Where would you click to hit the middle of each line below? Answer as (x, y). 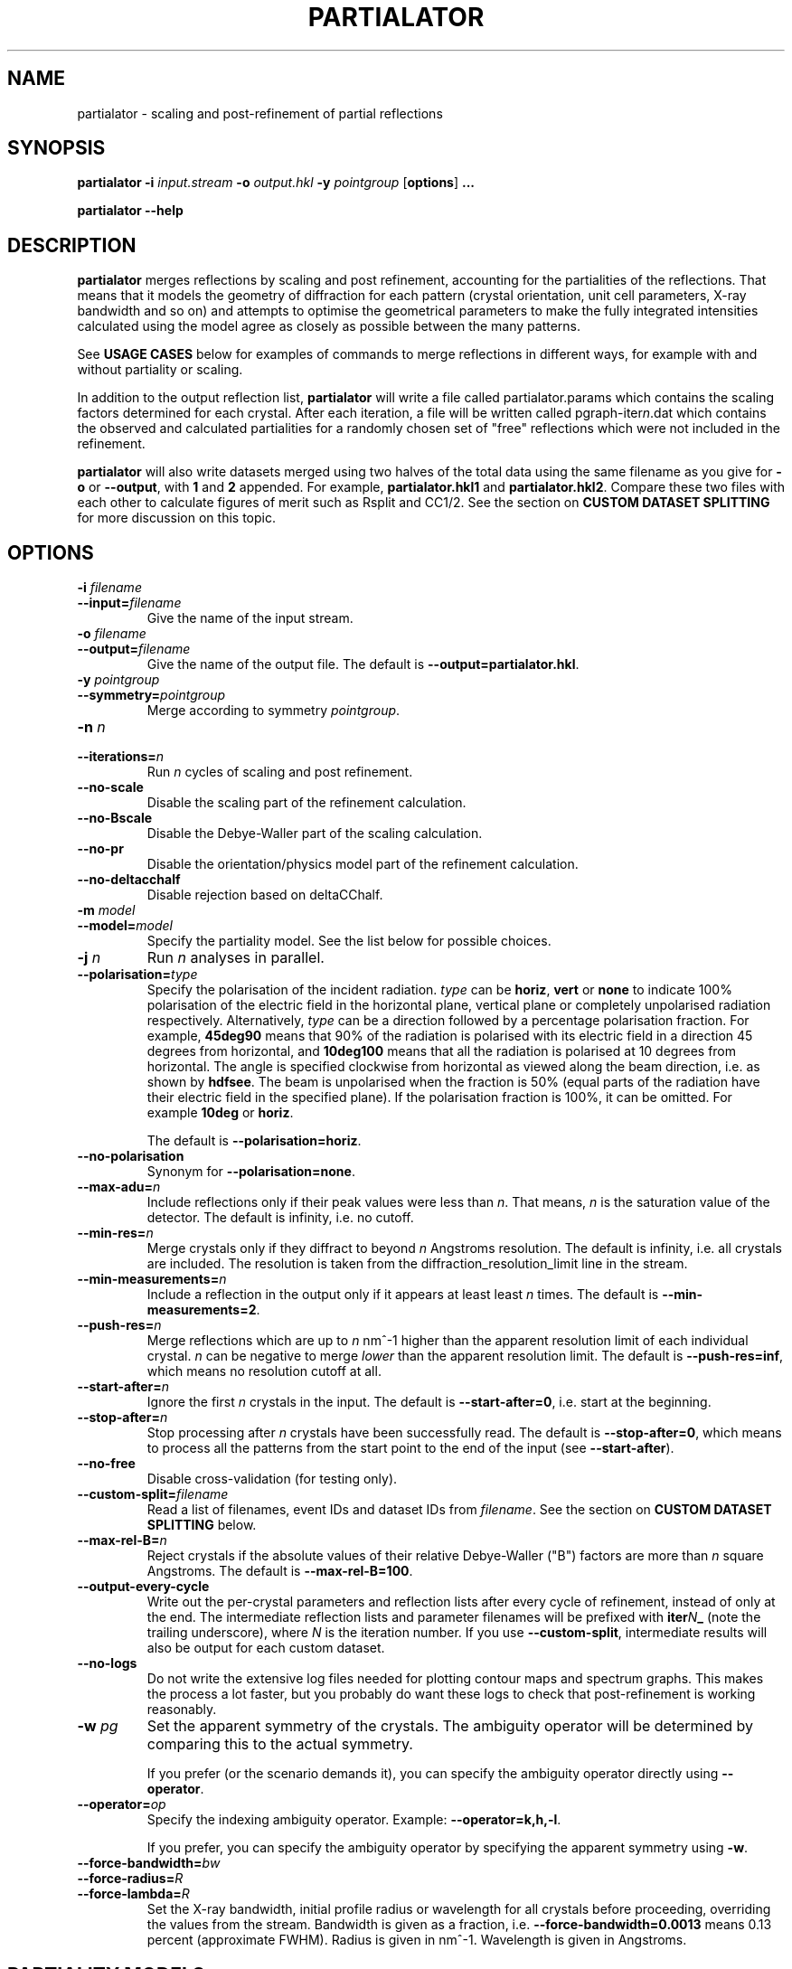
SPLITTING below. (202, 1525)
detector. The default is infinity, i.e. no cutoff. (280, 1218)
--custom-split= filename (153, 1494)
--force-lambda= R (133, 1894)
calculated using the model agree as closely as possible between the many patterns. (329, 326)
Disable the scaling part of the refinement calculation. (306, 803)
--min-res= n (115, 1233)
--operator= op (122, 1804)
